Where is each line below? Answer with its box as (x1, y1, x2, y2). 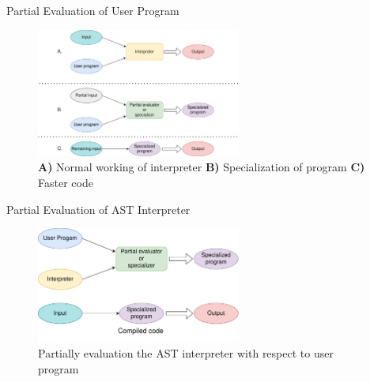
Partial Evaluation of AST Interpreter (6, 200, 191, 217)
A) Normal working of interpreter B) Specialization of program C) (38, 159, 365, 175)
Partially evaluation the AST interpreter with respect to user (38, 345, 334, 361)
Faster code (38, 174, 93, 191)
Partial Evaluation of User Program (6, 2, 179, 18)
